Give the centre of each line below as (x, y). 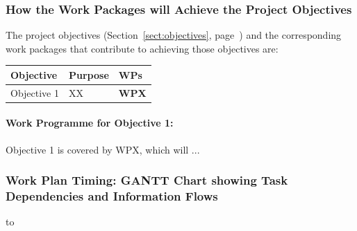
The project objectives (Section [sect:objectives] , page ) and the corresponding (174, 35)
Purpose (89, 74)
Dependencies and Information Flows (112, 196)
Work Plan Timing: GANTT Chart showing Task (147, 180)
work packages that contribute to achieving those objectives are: (142, 48)
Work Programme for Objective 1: (90, 123)
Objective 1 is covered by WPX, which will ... (103, 149)
